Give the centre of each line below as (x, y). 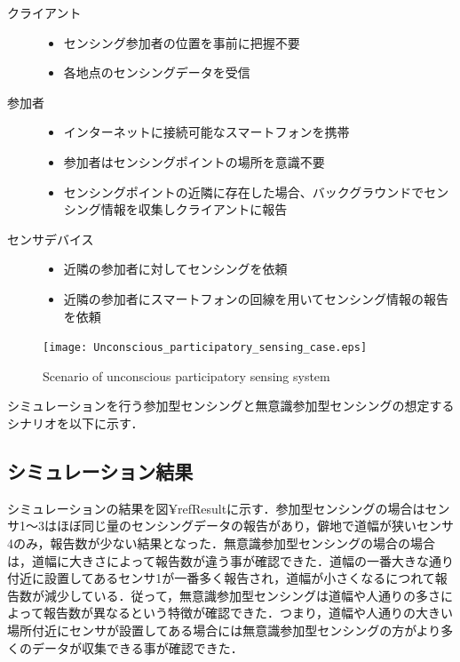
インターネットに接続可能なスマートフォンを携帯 (206, 132)
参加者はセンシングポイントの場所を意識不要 (194, 161)
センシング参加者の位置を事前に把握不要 (182, 42)
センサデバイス (51, 239)
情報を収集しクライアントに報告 (194, 209)
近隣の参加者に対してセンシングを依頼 (175, 269)
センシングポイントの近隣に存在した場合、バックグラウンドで (244, 191)
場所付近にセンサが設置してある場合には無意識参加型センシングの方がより (224, 630)
